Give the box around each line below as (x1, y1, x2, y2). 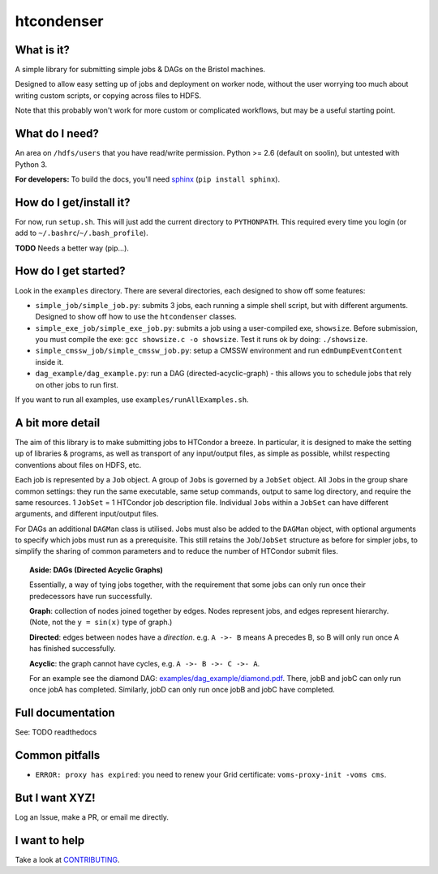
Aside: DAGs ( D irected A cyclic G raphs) (29, 564, 164, 575)
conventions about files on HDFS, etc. (15, 460, 142, 469)
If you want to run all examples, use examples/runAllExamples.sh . (15, 395, 249, 405)
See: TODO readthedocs (15, 727, 97, 737)
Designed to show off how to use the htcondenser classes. (35, 312, 237, 322)
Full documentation (15, 706, 115, 720)
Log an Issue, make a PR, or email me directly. (15, 812, 170, 822)
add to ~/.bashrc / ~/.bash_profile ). (15, 228, 149, 238)
